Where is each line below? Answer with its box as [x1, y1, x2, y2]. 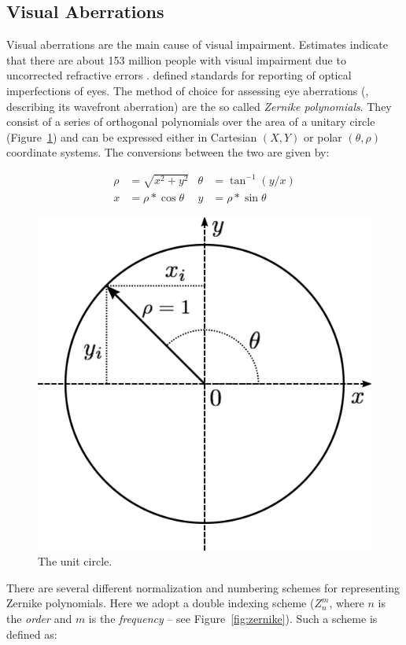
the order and [6, 610, 72, 626]
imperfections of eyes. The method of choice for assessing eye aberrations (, [6, 82, 369, 98]
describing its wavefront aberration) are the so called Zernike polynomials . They [6, 98, 392, 114]
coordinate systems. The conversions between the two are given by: [6, 144, 330, 160]
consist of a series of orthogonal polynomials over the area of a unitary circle [6, 113, 375, 130]
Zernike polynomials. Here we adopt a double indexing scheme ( [6, 595, 315, 611]
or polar [304, 128, 342, 145]
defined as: [6, 625, 57, 642]
